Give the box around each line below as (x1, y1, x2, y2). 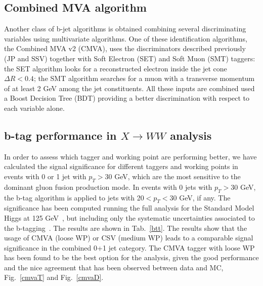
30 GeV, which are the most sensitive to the (105, 171, 241, 181)
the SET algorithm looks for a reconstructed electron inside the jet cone (4, 63, 227, 73)
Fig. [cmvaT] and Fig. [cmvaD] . (4, 272, 104, 282)
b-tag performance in (4, 127, 117, 143)
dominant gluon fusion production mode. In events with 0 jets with (4, 181, 212, 192)
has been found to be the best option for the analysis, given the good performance (4, 252, 259, 263)
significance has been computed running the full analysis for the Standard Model (4, 202, 254, 213)
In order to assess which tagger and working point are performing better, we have (4, 151, 257, 161)
